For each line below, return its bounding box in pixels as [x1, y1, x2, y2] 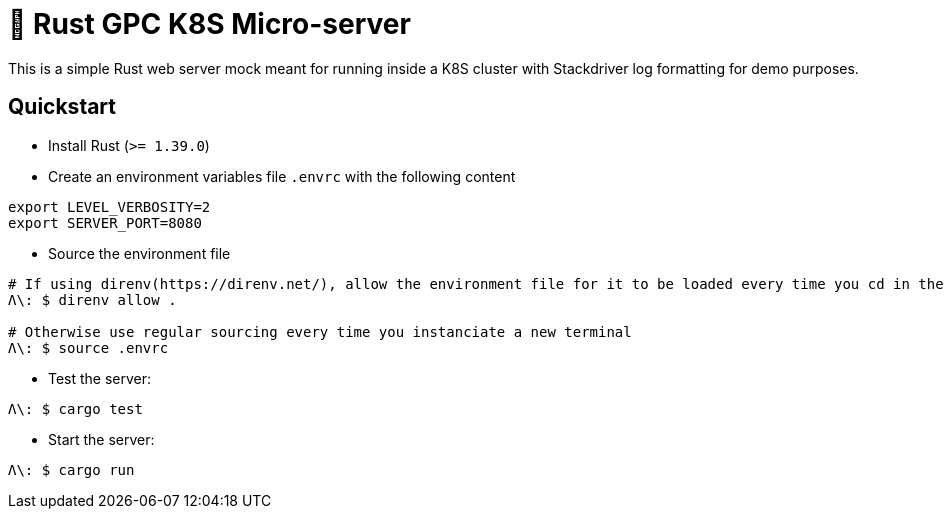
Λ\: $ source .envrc [8, 339, 169, 356]
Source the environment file [48, 244, 231, 262]
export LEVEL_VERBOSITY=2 [8, 198, 211, 215]
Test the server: [48, 369, 152, 387]
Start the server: [48, 430, 155, 448]
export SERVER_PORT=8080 [8, 214, 202, 231]
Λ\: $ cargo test [8, 400, 143, 417]
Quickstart [8, 94, 117, 120]
